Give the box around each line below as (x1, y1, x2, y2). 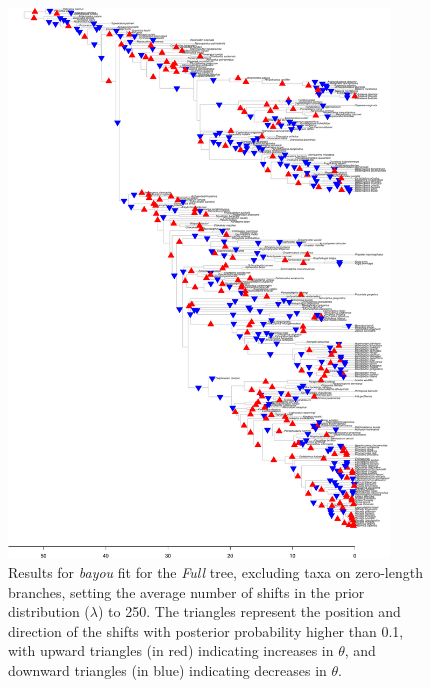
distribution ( (8, 601, 90, 622)
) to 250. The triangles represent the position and (98, 601, 401, 622)
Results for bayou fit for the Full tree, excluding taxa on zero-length (8, 561, 423, 582)
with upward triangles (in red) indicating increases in (8, 640, 334, 661)
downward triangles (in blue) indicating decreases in (8, 659, 327, 680)
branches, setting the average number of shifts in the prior (8, 581, 365, 602)
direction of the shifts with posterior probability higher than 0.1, (8, 620, 404, 641)
